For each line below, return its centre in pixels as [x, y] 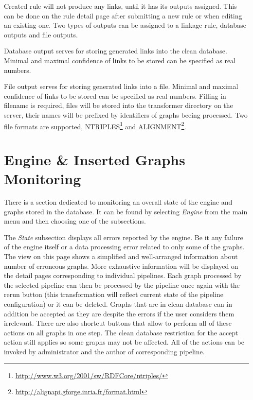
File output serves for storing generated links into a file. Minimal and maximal [121, 86]
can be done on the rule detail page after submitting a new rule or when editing [123, 15]
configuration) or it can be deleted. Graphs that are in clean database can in [118, 304]
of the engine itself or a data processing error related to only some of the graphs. [124, 247]
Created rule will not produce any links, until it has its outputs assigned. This [120, 6]
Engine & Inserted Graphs [95, 159]
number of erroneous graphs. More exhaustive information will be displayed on [121, 266]
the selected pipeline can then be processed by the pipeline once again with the [122, 285]
